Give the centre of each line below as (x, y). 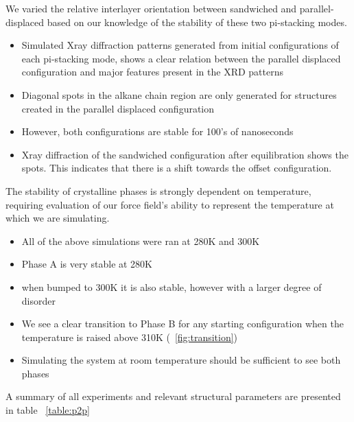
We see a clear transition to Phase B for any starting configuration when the (182, 324)
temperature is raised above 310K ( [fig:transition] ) (130, 337)
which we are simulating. (58, 218)
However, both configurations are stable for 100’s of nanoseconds (157, 131)
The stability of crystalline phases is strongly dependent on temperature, (158, 190)
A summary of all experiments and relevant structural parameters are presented (173, 396)
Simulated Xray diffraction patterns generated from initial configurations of (180, 45)
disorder (38, 300)
